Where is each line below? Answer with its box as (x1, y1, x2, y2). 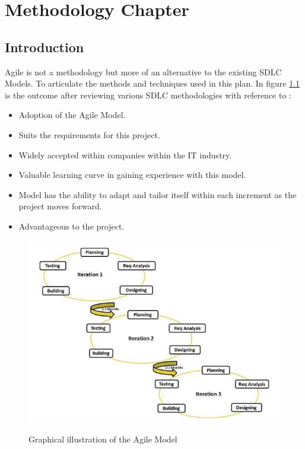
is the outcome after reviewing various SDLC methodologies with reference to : (5, 88, 292, 101)
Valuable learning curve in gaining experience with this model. (18, 168, 246, 181)
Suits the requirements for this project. (18, 128, 160, 141)
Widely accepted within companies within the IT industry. (18, 148, 232, 161)
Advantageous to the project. (18, 219, 125, 232)
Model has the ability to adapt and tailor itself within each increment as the (18, 188, 297, 200)
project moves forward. (18, 200, 102, 212)
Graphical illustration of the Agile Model (28, 432, 177, 445)
